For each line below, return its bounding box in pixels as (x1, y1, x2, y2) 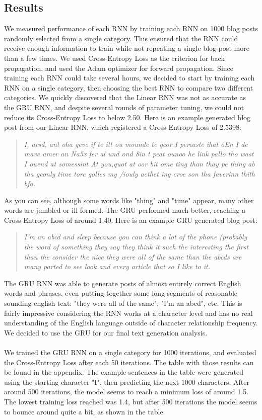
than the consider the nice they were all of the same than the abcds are (24, 251, 242, 262)
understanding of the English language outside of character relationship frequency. (4, 317, 258, 328)
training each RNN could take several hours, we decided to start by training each (4, 72, 255, 83)
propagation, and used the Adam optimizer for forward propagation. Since (4, 62, 233, 73)
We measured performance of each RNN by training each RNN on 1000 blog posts (4, 23, 258, 34)
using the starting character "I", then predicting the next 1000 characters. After (4, 376, 249, 387)
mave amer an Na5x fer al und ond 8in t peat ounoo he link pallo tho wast (24, 148, 254, 159)
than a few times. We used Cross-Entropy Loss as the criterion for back (4, 52, 225, 63)
